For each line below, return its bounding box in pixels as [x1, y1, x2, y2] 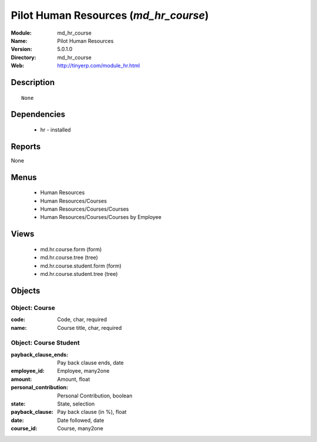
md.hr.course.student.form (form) [40, 262, 122, 269]
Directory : [11, 53, 36, 61]
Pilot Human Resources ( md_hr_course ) [11, 9, 209, 22]
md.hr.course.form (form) [40, 245, 102, 252]
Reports [11, 141, 41, 151]
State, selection [57, 400, 95, 407]
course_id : [11, 425, 38, 432]
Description [11, 77, 55, 87]
